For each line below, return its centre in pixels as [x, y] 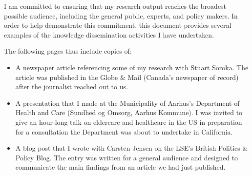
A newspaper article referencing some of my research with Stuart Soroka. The [132, 67]
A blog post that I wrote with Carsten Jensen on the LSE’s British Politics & [132, 148]
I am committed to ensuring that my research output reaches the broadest [115, 6]
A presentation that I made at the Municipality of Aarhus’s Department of [127, 103]
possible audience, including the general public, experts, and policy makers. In [121, 15]
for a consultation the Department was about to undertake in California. [124, 131]
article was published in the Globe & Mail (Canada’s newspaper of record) [127, 77]
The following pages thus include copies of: [68, 51]
